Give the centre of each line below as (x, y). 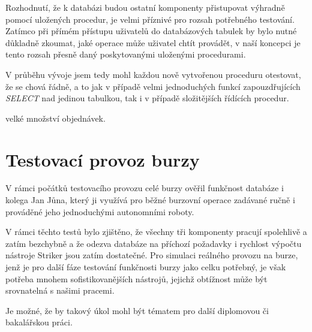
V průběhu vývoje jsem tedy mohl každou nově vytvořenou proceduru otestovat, (153, 74)
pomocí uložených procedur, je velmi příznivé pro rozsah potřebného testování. (150, 19)
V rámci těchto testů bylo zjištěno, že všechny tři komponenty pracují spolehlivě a (156, 232)
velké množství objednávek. (55, 118)
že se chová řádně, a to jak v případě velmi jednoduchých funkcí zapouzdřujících (153, 86)
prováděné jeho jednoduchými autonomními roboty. (100, 211)
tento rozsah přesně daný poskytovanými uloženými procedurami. (126, 54)
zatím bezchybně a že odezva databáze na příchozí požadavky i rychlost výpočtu (154, 243)
